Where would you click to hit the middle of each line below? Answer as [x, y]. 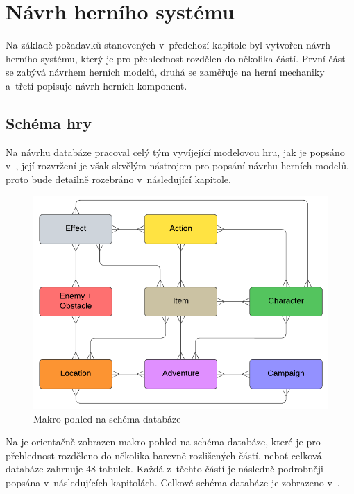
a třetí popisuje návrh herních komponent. [96, 85]
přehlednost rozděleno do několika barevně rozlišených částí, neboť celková [164, 455]
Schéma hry [49, 122]
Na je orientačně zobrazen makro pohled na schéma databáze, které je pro [163, 442]
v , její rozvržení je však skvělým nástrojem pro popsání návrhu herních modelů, [177, 165]
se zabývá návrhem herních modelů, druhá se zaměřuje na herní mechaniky [165, 72]
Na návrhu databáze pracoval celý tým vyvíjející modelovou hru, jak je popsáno [175, 152]
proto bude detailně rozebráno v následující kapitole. [118, 179]
